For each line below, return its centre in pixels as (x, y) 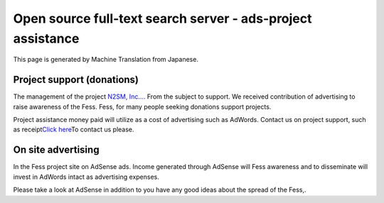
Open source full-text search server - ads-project (162, 18)
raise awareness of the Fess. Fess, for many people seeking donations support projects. (142, 106)
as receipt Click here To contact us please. (74, 130)
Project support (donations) (76, 80)
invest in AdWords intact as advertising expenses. (86, 177)
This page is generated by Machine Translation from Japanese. (106, 60)
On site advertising (56, 150)
